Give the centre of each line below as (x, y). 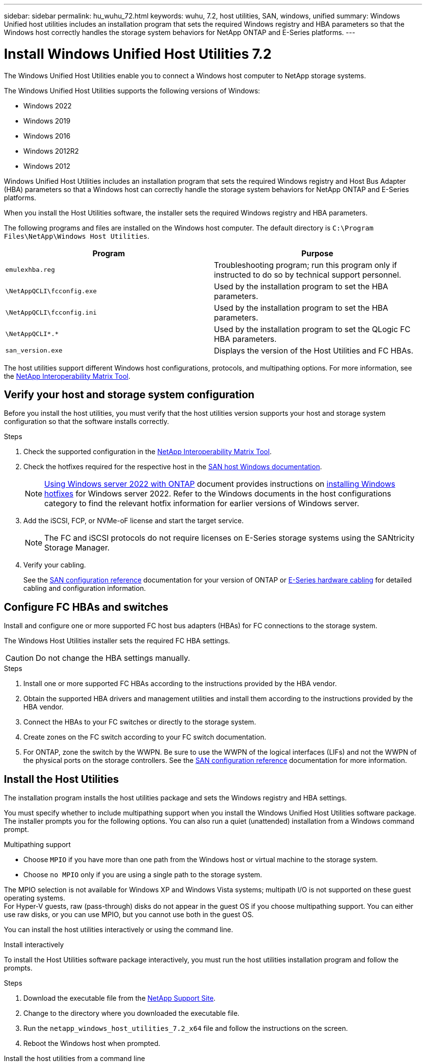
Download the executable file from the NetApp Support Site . (120, 998)
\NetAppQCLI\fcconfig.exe (51, 291)
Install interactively (34, 945)
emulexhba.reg (30, 270)
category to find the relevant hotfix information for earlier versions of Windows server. (202, 504)
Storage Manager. (77, 548)
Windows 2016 (47, 136)
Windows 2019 (47, 121)
